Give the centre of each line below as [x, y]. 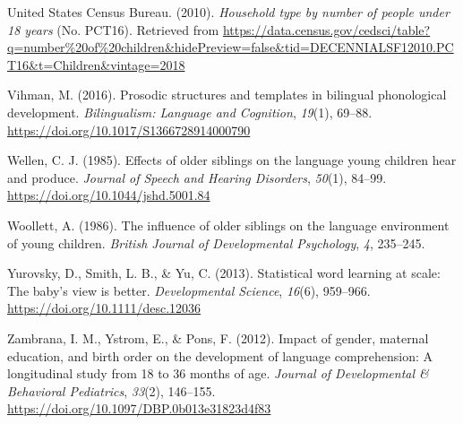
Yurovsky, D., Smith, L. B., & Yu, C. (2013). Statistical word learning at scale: [224, 273]
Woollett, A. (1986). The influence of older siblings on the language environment [228, 225]
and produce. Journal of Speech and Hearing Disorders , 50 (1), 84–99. [197, 177]
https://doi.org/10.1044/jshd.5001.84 [109, 195]
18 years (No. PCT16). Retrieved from [113, 29]
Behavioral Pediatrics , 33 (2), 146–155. [111, 390]
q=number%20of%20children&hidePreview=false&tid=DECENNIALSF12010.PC [231, 47]
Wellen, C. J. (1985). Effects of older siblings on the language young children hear [232, 160]
